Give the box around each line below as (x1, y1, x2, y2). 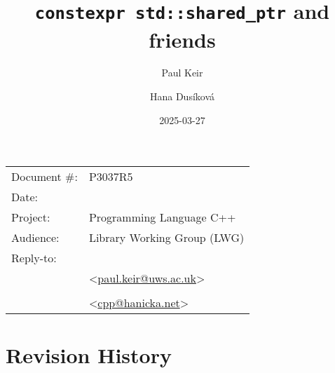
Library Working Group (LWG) (88, 229, 245, 246)
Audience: (11, 229, 60, 246)
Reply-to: (11, 250, 57, 266)
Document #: (11, 168, 78, 185)
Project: (11, 209, 50, 226)
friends (149, 25, 216, 53)
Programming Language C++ (88, 209, 236, 226)
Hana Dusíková (149, 89, 215, 104)
